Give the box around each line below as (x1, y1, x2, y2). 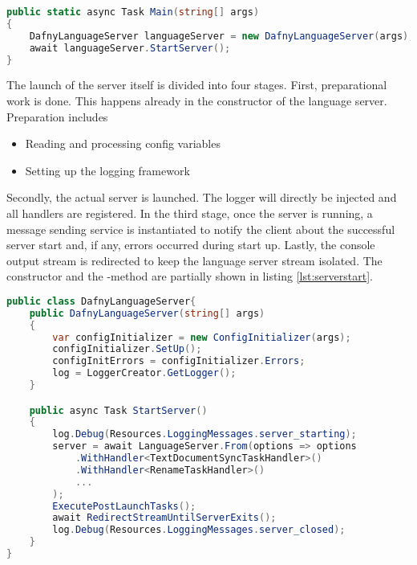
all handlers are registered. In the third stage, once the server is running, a (6, 204, 373, 221)
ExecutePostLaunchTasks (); (52, 500, 196, 512)
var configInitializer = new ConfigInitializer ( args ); (52, 331, 351, 343)
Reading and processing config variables (25, 135, 221, 152)
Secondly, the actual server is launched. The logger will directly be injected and (6, 189, 397, 206)
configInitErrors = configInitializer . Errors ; (52, 355, 306, 367)
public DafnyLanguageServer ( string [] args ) (29, 307, 265, 319)
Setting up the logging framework (25, 162, 190, 178)
